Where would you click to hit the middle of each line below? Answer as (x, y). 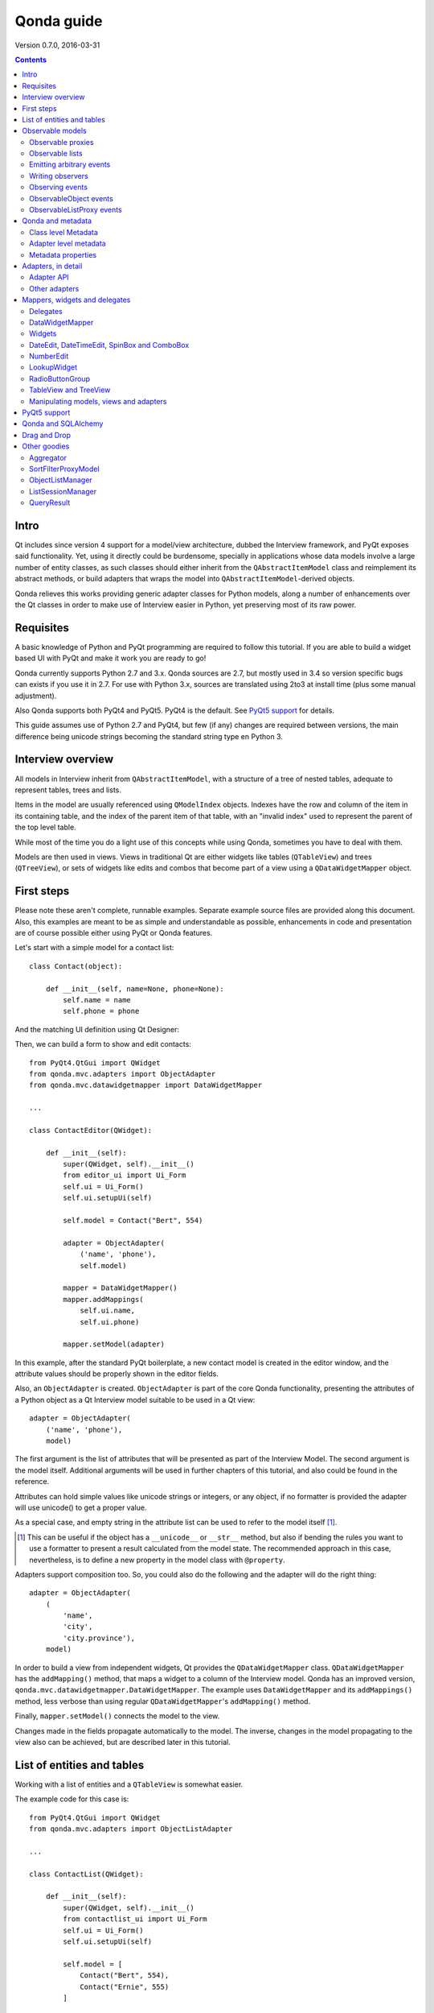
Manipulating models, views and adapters (98, 401)
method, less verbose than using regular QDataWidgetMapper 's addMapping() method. (163, 1701)
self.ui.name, (108, 1311)
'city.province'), (99, 1638)
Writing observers (59, 176)
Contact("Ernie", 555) (125, 1986)
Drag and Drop (47, 435)
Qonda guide (59, 21)
